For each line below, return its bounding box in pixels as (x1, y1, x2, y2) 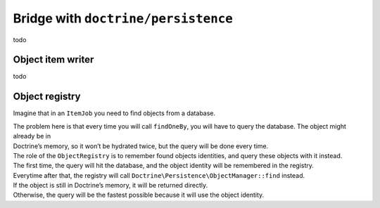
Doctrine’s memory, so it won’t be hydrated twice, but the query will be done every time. (13, 141, 269, 150)
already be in (13, 132, 51, 141)
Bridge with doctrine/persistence (13, 11, 234, 26)
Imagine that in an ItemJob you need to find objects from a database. (13, 109, 216, 117)
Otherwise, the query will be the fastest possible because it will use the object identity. (13, 190, 265, 200)
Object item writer (13, 53, 94, 66)
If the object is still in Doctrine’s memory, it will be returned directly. (13, 181, 208, 190)
